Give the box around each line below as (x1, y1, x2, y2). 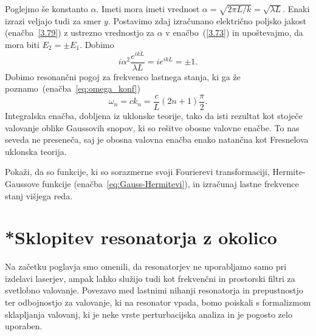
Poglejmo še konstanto (5, 2, 88, 15)
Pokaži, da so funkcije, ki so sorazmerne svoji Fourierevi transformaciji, (5, 165, 270, 178)
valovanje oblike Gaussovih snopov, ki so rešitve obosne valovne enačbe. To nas (5, 121, 300, 134)
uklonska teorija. (5, 145, 67, 157)
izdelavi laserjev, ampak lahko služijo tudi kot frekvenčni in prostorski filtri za (5, 272, 295, 284)
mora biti (5, 38, 39, 50)
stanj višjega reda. (5, 189, 73, 202)
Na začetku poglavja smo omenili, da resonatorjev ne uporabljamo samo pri (5, 260, 287, 273)
